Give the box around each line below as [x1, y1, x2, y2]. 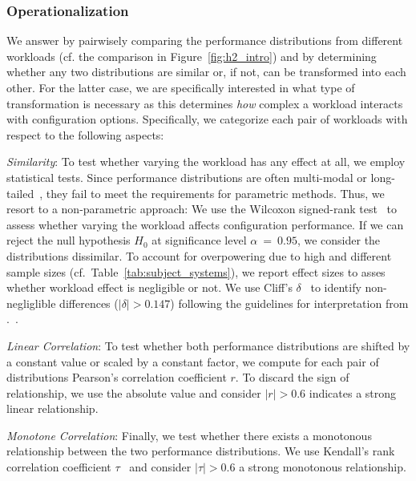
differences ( [59, 294, 119, 311]
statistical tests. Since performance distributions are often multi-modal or [6, 168, 367, 185]
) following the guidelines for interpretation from [170, 294, 409, 311]
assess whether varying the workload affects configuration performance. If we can [6, 216, 404, 232]
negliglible [6, 294, 56, 311]
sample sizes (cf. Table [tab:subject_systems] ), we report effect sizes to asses [6, 263, 386, 280]
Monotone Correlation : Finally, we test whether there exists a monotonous [6, 426, 372, 443]
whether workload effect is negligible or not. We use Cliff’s [6, 279, 293, 296]
